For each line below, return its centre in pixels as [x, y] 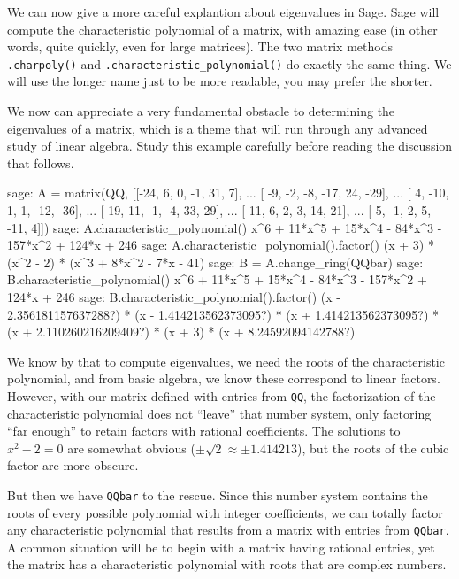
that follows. [41, 162]
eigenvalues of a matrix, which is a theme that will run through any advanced [218, 128]
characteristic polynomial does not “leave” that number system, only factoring [219, 413]
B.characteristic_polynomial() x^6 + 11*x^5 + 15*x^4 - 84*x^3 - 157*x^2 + [217, 279]
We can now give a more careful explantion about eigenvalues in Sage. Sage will [223, 12]
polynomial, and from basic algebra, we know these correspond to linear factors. [224, 378]
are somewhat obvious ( [131, 448]
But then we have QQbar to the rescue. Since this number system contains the [218, 494]
